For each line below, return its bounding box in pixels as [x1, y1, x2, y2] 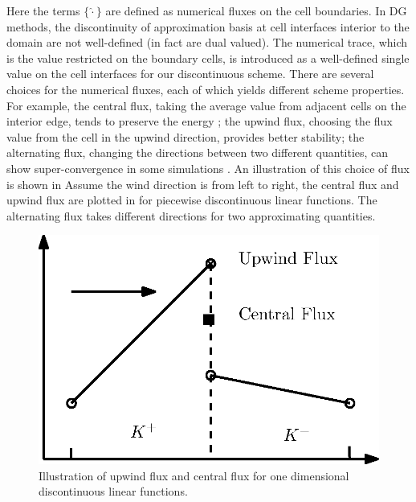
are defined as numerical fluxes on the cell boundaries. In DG [105, 2, 407, 19]
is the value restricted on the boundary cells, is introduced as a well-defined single [6, 49, 410, 66]
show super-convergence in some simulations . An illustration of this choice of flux [6, 159, 410, 176]
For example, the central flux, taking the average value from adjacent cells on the [6, 97, 406, 113]
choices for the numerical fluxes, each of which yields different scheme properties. [6, 80, 405, 97]
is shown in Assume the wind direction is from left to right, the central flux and [6, 175, 399, 192]
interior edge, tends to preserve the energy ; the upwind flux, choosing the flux [6, 113, 393, 130]
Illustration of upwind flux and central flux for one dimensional [39, 467, 349, 483]
